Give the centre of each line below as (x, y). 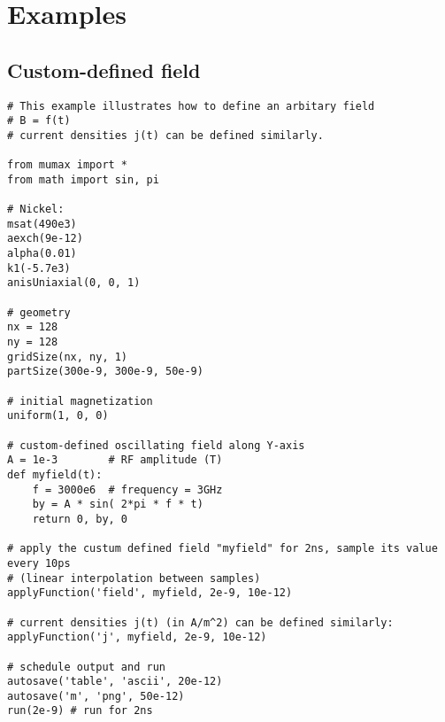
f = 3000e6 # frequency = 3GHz (127, 489)
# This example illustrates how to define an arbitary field (191, 106)
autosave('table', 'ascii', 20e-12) (115, 682)
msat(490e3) (42, 224)
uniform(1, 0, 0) (58, 416)
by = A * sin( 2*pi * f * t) (118, 505)
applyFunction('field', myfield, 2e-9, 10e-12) (150, 593)
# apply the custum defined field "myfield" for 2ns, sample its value (222, 549)
